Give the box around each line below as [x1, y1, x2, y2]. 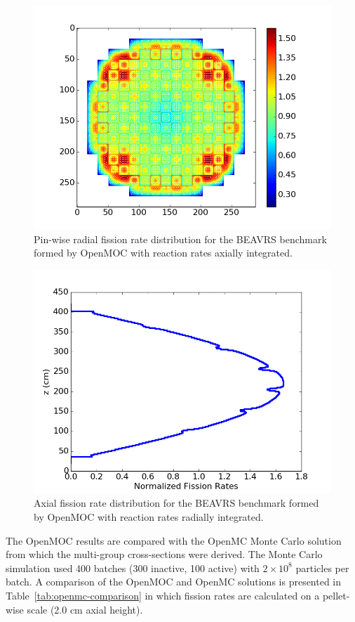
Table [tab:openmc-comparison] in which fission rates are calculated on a [6, 588, 320, 602]
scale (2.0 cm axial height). [27, 602, 143, 616]
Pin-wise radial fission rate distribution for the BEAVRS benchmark [34, 231, 327, 246]
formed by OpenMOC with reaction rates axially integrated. [34, 245, 293, 260]
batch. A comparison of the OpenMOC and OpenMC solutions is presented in [6, 574, 342, 589]
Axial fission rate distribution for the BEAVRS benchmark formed [34, 495, 319, 510]
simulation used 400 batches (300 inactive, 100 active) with [6, 560, 260, 575]
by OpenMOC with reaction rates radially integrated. [34, 509, 264, 524]
